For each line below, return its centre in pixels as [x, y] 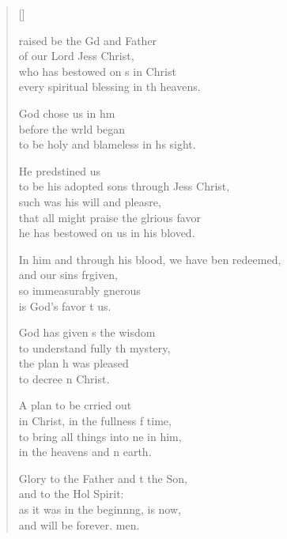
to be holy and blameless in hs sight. [107, 144]
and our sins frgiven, [68, 275]
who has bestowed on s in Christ [97, 71]
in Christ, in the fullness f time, [95, 421]
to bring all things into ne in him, [100, 436]
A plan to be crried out [75, 405]
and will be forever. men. [79, 524]
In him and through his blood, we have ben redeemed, [150, 259]
